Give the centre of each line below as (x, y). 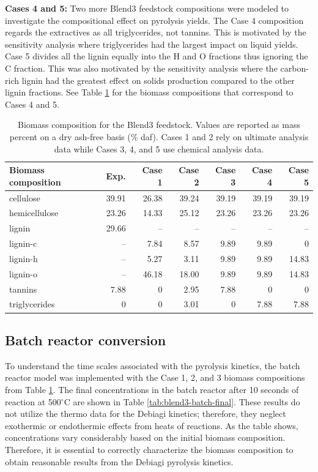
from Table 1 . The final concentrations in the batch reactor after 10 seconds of (152, 389)
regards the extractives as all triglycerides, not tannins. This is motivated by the (156, 32)
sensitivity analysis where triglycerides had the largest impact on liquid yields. (152, 44)
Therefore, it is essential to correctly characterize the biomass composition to (149, 449)
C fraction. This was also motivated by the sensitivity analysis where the (141, 68)
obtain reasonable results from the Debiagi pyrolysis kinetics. (119, 461)
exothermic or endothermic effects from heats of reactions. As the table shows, (152, 425)
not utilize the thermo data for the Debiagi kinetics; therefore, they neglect (146, 414)
